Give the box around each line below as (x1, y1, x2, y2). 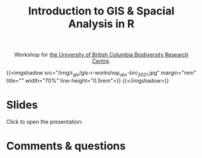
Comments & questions (6, 139, 126, 153)
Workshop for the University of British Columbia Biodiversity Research (14, 51, 189, 58)
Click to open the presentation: (6, 118, 83, 125)
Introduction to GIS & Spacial (28, 4, 175, 18)
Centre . (92, 57, 111, 65)
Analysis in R (68, 17, 134, 31)
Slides (6, 98, 38, 112)
